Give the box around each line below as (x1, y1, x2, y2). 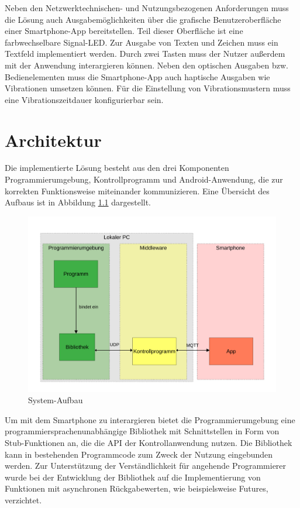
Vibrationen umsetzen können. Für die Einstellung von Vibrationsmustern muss (5, 82, 291, 94)
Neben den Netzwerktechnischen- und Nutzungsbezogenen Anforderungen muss (5, 2, 289, 13)
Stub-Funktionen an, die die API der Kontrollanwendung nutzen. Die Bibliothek (5, 437, 292, 448)
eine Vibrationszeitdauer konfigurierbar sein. (5, 93, 164, 105)
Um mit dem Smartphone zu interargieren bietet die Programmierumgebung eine (5, 413, 295, 425)
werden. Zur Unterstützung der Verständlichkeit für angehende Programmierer (5, 459, 287, 472)
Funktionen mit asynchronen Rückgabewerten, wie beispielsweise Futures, (5, 482, 268, 495)
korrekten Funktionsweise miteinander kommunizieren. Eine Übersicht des (5, 184, 270, 197)
